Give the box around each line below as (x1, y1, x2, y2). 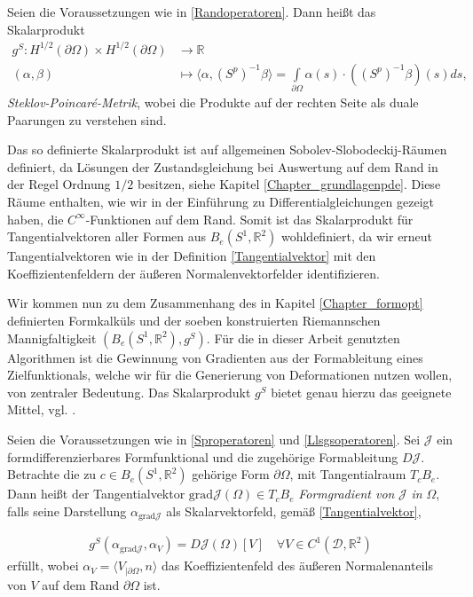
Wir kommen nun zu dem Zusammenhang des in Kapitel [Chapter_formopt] (7, 294, 423, 312)
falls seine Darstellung (7, 501, 127, 520)
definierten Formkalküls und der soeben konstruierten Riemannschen (7, 311, 381, 330)
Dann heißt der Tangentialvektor (7, 484, 185, 503)
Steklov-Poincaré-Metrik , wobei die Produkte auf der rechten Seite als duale (7, 93, 419, 112)
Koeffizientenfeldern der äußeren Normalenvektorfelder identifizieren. (7, 263, 380, 282)
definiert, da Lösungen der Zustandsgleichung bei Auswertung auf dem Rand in (7, 157, 438, 176)
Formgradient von (298, 484, 395, 503)
